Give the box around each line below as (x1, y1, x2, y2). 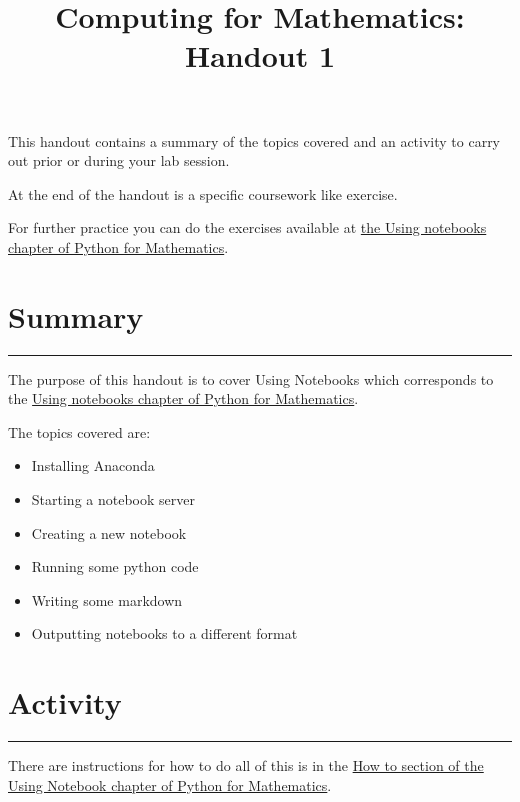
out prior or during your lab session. (8, 150, 230, 171)
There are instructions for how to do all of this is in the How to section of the (8, 755, 484, 776)
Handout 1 (185, 35, 335, 76)
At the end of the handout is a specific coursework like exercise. (8, 183, 398, 204)
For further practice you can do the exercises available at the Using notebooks (8, 217, 487, 238)
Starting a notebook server (31, 489, 195, 510)
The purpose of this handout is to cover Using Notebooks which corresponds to (8, 368, 494, 389)
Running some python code (31, 556, 199, 577)
